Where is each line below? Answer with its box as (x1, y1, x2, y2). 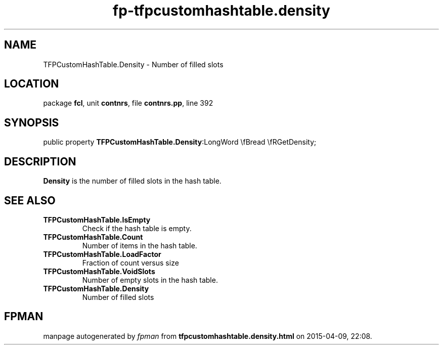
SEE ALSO (4, 194, 56, 207)
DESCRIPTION (4, 155, 76, 168)
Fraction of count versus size (82, 258, 179, 267)
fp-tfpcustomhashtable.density (113, 2, 330, 19)
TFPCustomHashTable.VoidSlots (43, 267, 155, 276)
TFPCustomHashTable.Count (43, 232, 143, 241)
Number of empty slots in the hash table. (82, 275, 218, 284)
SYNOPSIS (4, 116, 59, 129)
